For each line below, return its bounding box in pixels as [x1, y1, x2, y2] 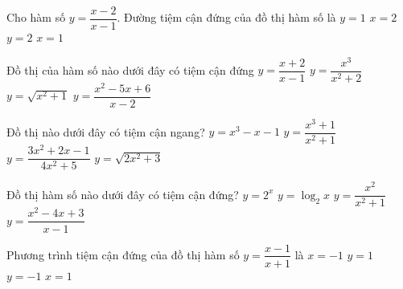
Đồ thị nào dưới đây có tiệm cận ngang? [6, 123, 205, 140]
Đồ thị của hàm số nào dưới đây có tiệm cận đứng [6, 61, 254, 78]
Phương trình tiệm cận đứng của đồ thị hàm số [6, 246, 240, 263]
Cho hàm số [6, 9, 66, 26]
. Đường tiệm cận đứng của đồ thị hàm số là [117, 9, 336, 26]
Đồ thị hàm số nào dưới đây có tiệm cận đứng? [6, 185, 239, 202]
